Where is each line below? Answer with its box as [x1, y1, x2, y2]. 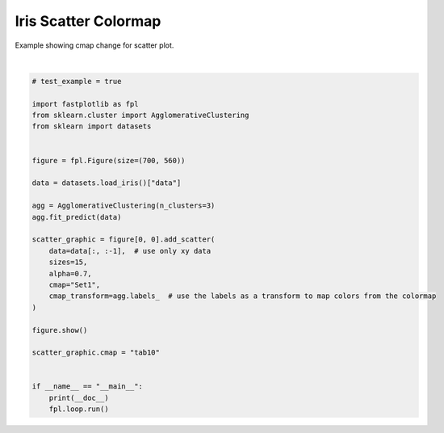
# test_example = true [31, 77, 122, 86]
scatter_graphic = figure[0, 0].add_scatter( [31, 235, 216, 244]
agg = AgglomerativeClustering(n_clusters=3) [31, 201, 216, 210]
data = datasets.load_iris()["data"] [31, 179, 182, 187]
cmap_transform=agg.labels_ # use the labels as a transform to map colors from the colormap [48, 292, 437, 301]
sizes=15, [48, 258, 88, 267]
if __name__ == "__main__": [31, 382, 143, 391]
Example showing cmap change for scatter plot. [15, 40, 174, 50]
